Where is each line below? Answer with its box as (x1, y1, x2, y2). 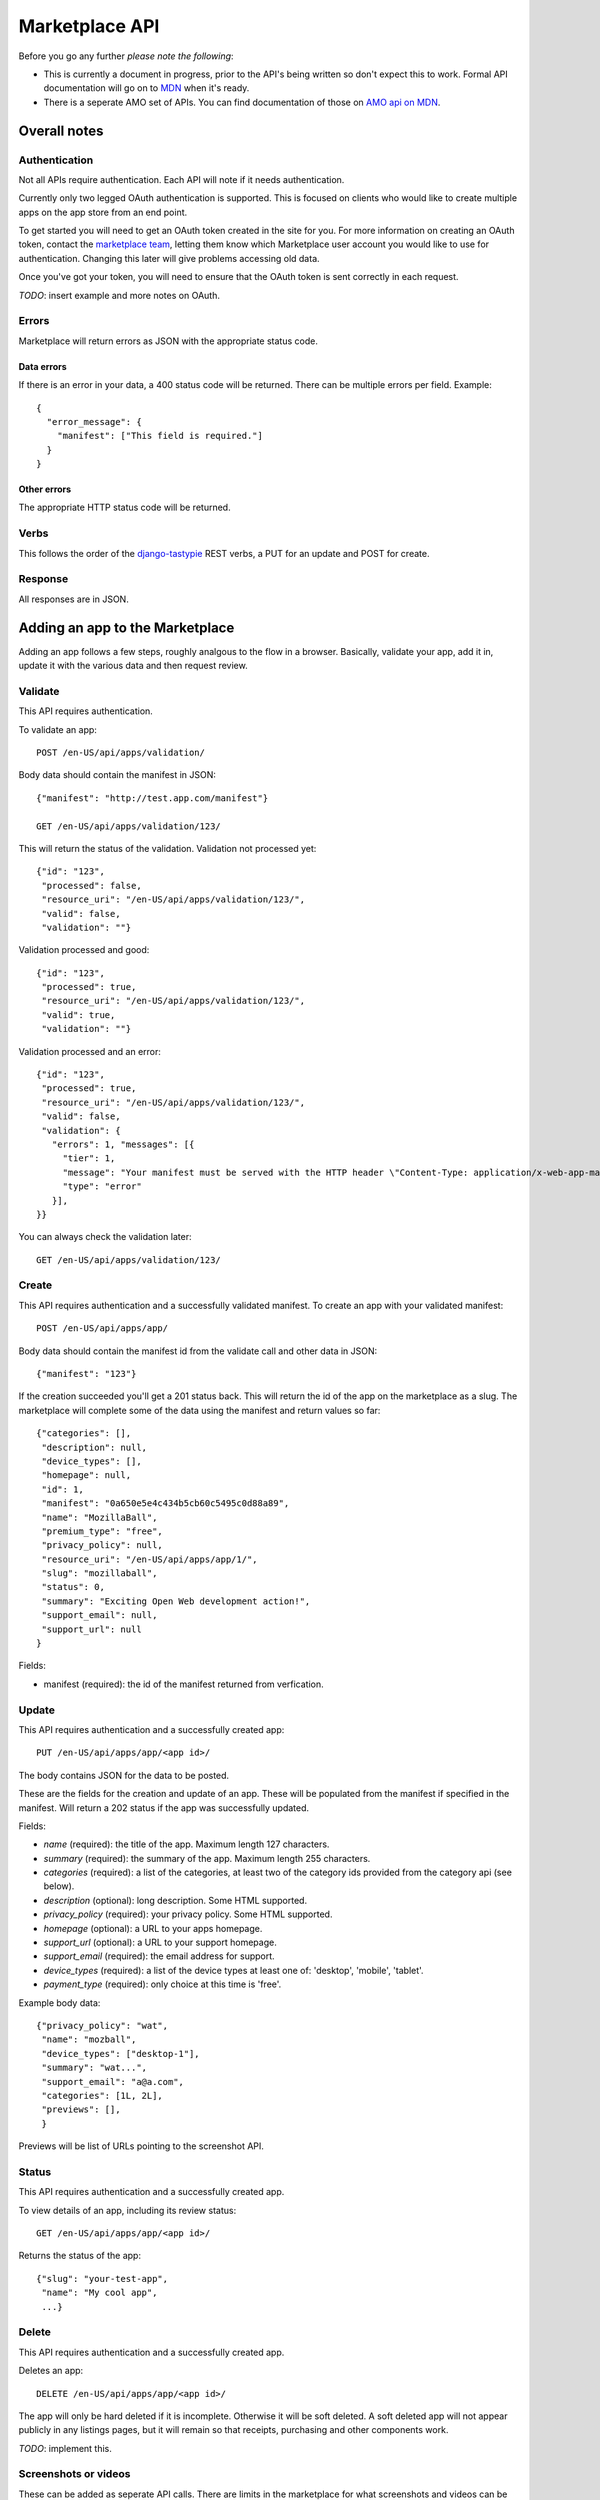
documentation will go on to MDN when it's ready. (43, 82, 250, 94)
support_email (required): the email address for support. (43, 1950, 275, 1962)
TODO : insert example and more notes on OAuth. (18, 289, 220, 301)
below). (43, 1880, 75, 1892)
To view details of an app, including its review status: (18, 2204, 237, 2216)
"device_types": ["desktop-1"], (41, 2048, 200, 2059)
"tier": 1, (62, 1153, 116, 1164)
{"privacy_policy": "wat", (36, 2020, 169, 2031)
